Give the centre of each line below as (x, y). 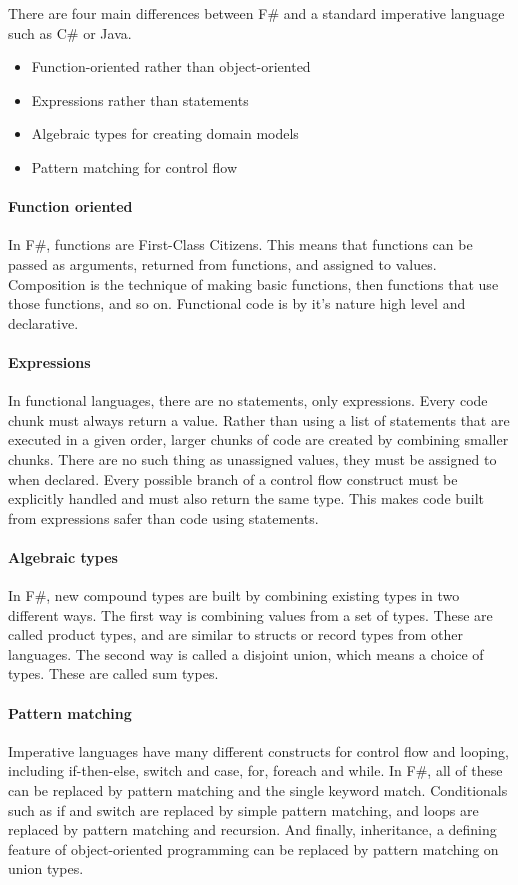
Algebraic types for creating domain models (165, 133)
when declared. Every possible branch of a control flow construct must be (233, 478)
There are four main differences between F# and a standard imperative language (256, 13)
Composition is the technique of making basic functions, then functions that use (253, 283)
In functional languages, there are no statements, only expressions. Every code (248, 400)
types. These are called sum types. (113, 673)
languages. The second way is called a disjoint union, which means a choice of (246, 653)
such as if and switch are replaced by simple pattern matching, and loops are (243, 809)
